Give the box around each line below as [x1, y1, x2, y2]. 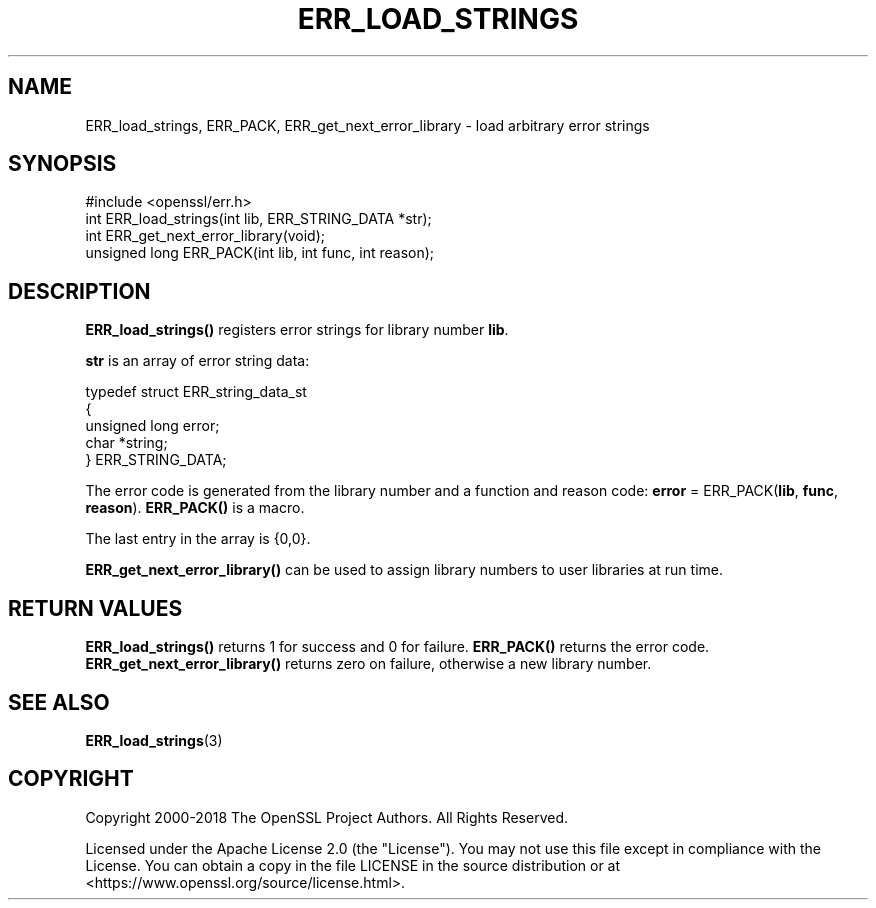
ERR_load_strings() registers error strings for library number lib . [85, 321, 509, 339]
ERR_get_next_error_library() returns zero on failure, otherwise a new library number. [85, 655, 652, 673]
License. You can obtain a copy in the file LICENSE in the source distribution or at [85, 856, 621, 874]
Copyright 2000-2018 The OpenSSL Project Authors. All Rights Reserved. [85, 808, 569, 826]
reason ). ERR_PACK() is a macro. [85, 499, 305, 517]
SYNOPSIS [8, 151, 117, 177]
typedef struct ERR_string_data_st [85, 383, 307, 401]
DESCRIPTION [8, 278, 151, 304]
